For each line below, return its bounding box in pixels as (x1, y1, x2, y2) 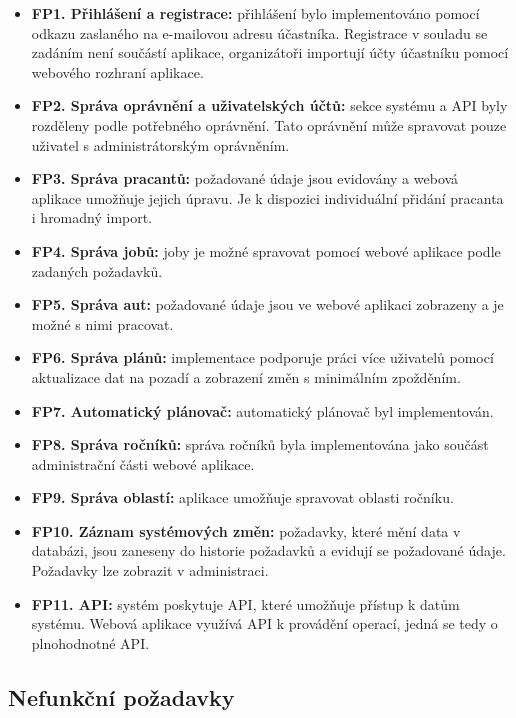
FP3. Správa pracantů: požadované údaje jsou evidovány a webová (31, 168, 459, 189)
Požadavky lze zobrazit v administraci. (31, 560, 269, 581)
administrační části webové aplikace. (31, 453, 255, 474)
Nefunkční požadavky (8, 681, 235, 712)
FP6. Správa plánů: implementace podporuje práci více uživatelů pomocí (31, 347, 494, 368)
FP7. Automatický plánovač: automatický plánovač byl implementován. (31, 400, 494, 421)
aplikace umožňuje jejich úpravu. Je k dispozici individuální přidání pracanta (31, 187, 504, 208)
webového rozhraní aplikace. (31, 61, 204, 82)
